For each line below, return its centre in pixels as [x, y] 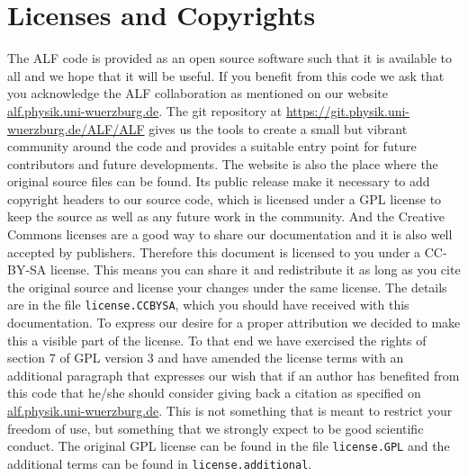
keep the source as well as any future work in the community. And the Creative [226, 216]
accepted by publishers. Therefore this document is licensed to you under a [214, 251]
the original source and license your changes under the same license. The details [227, 287]
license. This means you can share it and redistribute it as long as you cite [256, 269]
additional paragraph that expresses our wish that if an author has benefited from [234, 375]
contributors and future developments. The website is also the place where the [223, 163]
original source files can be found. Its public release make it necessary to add [219, 181]
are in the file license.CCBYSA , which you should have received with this [208, 305]
